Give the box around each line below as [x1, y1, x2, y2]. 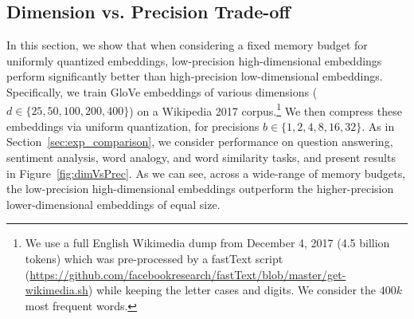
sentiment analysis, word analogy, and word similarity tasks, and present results [6, 149, 396, 166]
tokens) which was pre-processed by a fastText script [25, 250, 283, 266]
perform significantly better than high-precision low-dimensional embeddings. [6, 68, 383, 85]
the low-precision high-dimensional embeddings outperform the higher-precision [6, 180, 394, 197]
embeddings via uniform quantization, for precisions [6, 117, 260, 134]
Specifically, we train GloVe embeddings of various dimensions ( [6, 83, 318, 100]
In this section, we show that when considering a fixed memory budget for [6, 37, 368, 53]
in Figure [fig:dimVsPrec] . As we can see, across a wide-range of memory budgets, [6, 164, 406, 181]
